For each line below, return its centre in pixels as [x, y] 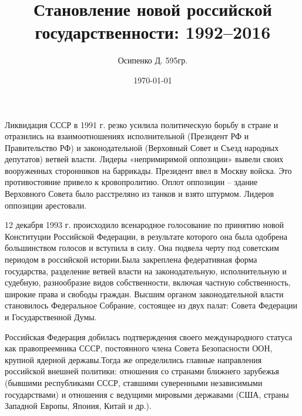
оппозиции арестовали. [46, 205]
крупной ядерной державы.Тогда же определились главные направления [133, 359]
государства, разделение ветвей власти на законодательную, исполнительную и [146, 271]
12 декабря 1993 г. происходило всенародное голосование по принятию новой [144, 225]
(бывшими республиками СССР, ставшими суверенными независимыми [134, 382]
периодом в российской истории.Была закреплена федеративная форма [131, 259]
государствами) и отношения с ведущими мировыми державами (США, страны [147, 394]
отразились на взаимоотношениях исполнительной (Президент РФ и [127, 136]
